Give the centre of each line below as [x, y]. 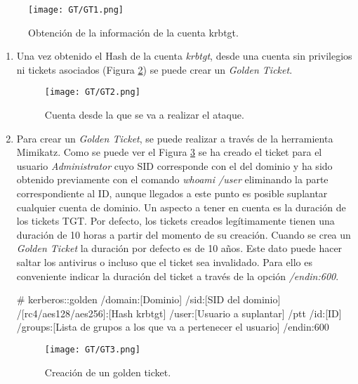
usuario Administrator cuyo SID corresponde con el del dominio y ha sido [174, 165]
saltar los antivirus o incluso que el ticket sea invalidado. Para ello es [164, 262]
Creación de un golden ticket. [108, 372]
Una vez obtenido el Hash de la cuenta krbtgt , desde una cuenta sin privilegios [184, 56]
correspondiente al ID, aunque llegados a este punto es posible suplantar [172, 193]
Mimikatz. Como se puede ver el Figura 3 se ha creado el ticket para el [169, 152]
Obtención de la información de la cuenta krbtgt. [133, 32]
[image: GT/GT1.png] [76, 10]
